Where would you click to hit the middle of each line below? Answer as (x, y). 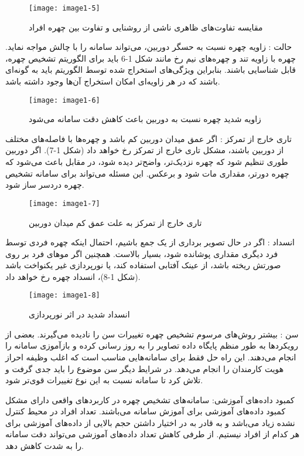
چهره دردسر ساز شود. (45, 185)
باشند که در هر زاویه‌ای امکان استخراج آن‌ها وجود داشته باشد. (113, 81)
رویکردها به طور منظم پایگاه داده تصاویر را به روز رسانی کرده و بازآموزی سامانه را (152, 345)
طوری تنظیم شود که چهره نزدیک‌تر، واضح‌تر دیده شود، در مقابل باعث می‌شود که (147, 162)
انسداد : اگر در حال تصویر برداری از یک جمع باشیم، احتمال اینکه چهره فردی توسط (150, 242)
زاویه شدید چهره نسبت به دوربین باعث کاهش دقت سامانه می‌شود (145, 119)
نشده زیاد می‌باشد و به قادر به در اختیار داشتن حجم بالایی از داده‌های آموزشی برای (150, 422)
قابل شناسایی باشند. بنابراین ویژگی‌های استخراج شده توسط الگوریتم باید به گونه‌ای (151, 70)
